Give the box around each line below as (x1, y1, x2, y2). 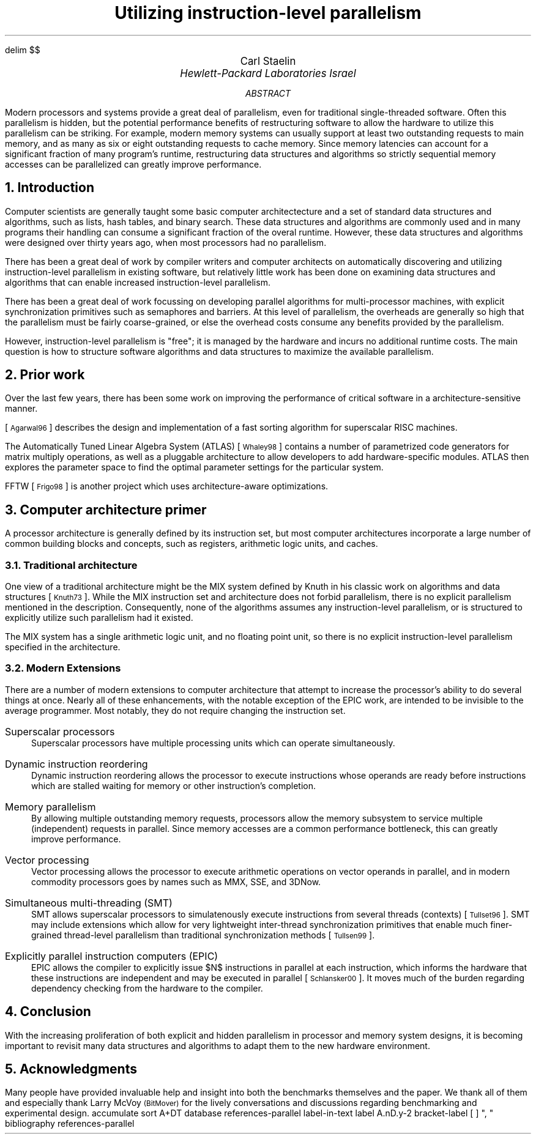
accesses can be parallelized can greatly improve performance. (5, 158, 262, 169)
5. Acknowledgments (5, 1061, 137, 1077)
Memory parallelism (5, 800, 96, 813)
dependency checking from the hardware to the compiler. (31, 982, 263, 993)
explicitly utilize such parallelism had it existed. (5, 612, 193, 623)
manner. (5, 403, 38, 414)
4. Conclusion (5, 1004, 91, 1020)
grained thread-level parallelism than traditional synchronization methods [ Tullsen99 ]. (31, 929, 375, 940)
